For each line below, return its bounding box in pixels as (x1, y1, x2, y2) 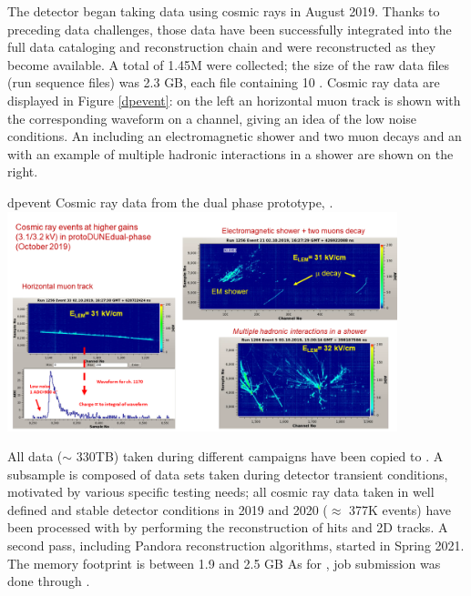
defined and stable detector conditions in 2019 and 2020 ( (7, 500, 328, 519)
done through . (7, 571, 90, 591)
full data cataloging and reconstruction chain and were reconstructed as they (7, 37, 436, 56)
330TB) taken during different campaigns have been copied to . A (76, 447, 444, 466)
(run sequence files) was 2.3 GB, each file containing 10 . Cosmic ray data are (7, 73, 440, 92)
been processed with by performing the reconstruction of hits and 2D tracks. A (7, 518, 448, 537)
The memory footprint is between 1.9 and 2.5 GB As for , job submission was (7, 553, 441, 572)
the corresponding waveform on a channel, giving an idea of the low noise (7, 108, 417, 127)
